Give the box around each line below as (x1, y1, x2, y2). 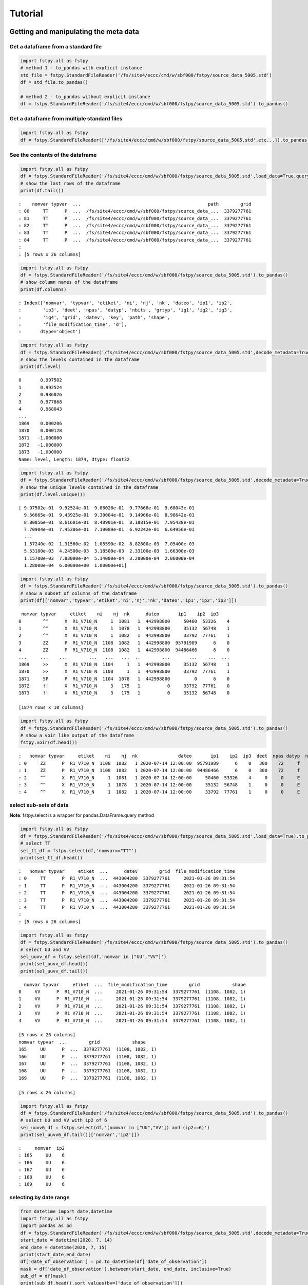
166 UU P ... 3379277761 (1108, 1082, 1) (18, 1054, 157, 1059)
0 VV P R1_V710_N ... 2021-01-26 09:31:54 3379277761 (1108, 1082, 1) (18, 989, 246, 995)
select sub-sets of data (9, 802, 69, 809)
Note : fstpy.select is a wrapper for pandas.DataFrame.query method (9, 812, 154, 818)
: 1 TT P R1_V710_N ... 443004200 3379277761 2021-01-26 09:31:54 (18, 883, 236, 889)
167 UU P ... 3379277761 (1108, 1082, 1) (18, 1060, 157, 1067)
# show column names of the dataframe (20, 279, 118, 285)
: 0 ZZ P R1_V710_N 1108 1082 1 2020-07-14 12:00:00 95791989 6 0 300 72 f (18, 760, 300, 766)
